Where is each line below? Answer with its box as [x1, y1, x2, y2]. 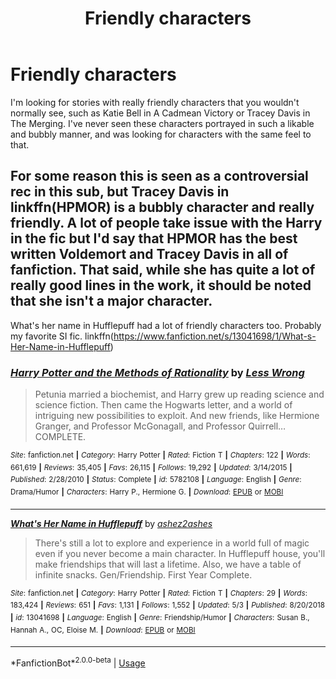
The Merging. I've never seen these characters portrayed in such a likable [10, 117, 315, 129]
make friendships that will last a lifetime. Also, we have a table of [34, 558, 302, 570]
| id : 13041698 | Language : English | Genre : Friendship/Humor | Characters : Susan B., [10, 612, 310, 622]
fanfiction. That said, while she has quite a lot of [10, 262, 316, 279]
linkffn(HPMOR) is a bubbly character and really [10, 199, 315, 216]
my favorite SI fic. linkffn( [10, 330, 114, 342]
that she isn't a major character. [10, 293, 213, 310]
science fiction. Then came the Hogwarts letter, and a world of [34, 399, 293, 411]
